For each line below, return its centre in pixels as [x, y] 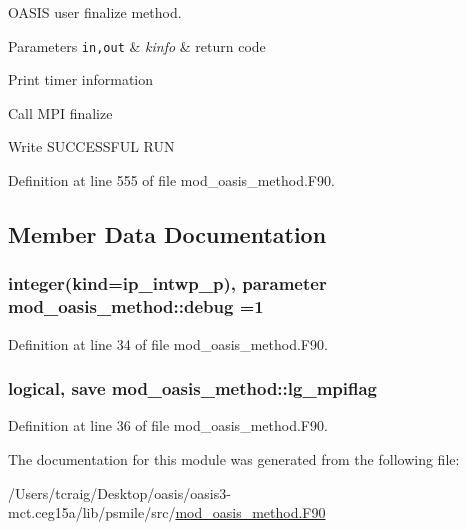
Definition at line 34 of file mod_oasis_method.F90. [168, 343]
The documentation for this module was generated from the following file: [234, 458]
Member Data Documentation [167, 234]
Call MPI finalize [60, 112]
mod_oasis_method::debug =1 [136, 306]
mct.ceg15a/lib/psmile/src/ [92, 512]
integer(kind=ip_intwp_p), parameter [167, 283]
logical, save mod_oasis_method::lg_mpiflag [192, 388]
